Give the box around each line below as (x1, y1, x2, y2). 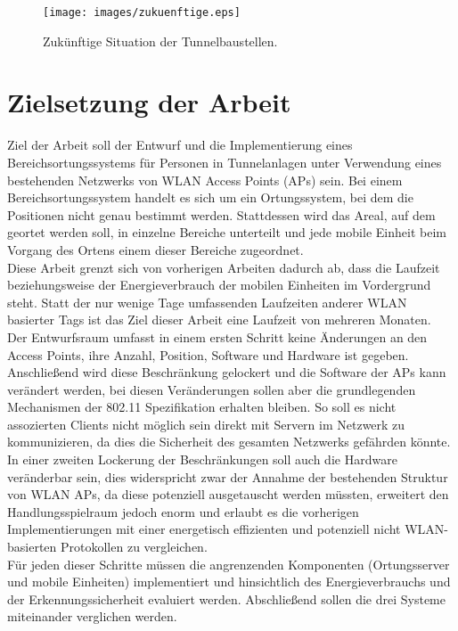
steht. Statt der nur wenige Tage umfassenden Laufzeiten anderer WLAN (7, 292, 407, 311)
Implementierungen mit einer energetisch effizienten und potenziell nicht (7, 520, 401, 538)
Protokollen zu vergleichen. (61, 537, 208, 556)
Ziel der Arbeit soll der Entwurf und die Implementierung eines (7, 135, 353, 154)
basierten (7, 537, 57, 556)
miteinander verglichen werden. (7, 607, 177, 626)
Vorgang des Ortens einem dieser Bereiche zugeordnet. (7, 240, 304, 258)
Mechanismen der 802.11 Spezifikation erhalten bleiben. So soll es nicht (7, 397, 397, 416)
